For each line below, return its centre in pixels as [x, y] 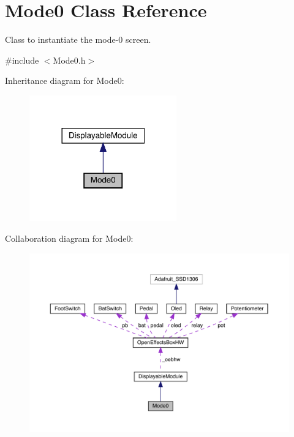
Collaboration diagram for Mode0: [69, 238]
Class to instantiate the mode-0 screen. [78, 39]
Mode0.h [69, 60]
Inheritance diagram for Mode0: [65, 80]
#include [22, 60]
